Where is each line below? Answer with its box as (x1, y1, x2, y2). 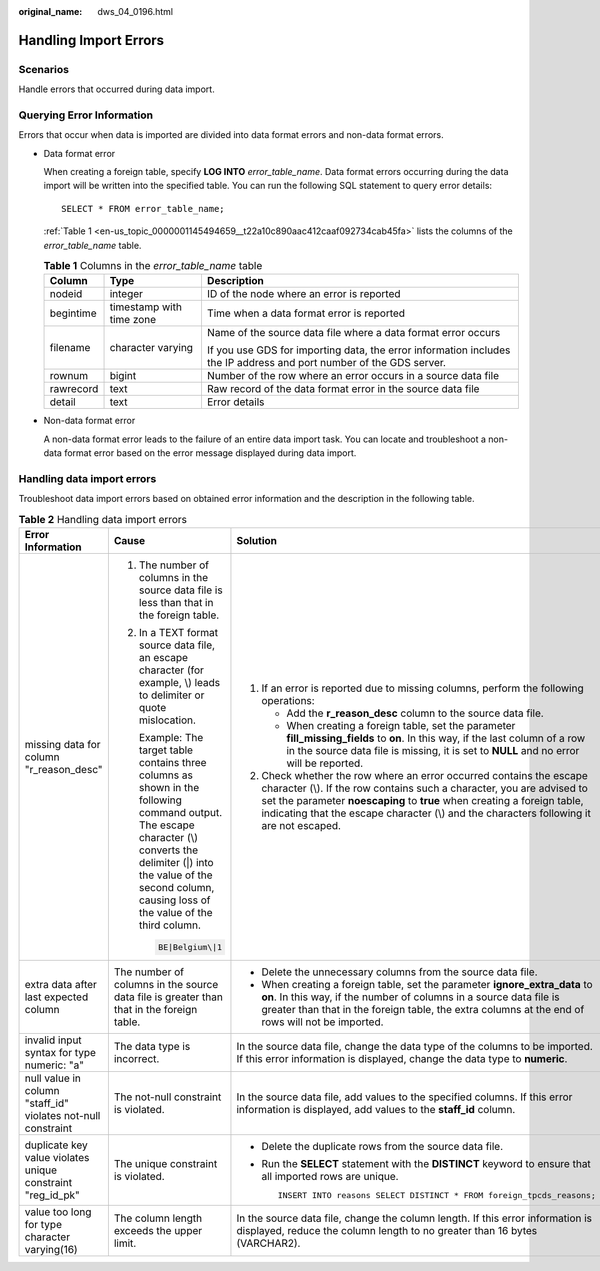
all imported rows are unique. (261, 1169, 399, 1183)
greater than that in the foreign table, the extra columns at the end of (261, 1002, 585, 1016)
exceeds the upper (113, 1223, 203, 1237)
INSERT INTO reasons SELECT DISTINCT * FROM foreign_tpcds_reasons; (277, 1190, 597, 1200)
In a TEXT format (138, 626, 219, 640)
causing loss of (138, 893, 211, 907)
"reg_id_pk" (24, 1188, 80, 1202)
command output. (138, 806, 223, 820)
